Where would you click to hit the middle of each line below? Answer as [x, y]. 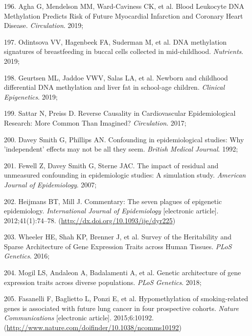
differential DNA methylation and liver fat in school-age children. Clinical [115, 87]
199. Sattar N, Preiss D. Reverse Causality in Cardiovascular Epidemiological [120, 113]
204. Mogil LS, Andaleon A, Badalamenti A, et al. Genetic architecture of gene [123, 272]
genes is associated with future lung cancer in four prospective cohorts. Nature [121, 308]
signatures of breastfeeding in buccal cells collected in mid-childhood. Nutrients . [124, 51]
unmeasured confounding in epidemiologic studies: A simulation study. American [125, 175]
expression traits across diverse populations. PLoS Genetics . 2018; [103, 282]
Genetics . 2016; [27, 256]
